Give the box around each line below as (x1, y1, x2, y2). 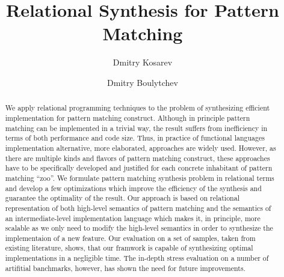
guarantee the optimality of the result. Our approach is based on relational (5, 193, 239, 203)
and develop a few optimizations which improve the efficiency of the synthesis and (5, 183, 262, 193)
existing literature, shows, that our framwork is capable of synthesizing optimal (5, 243, 253, 253)
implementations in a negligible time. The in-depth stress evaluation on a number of (5, 253, 269, 263)
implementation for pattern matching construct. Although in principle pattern (5, 112, 250, 123)
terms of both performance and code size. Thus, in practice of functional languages (5, 133, 265, 143)
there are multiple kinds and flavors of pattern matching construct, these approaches (5, 153, 270, 163)
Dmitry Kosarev (113, 56, 173, 68)
